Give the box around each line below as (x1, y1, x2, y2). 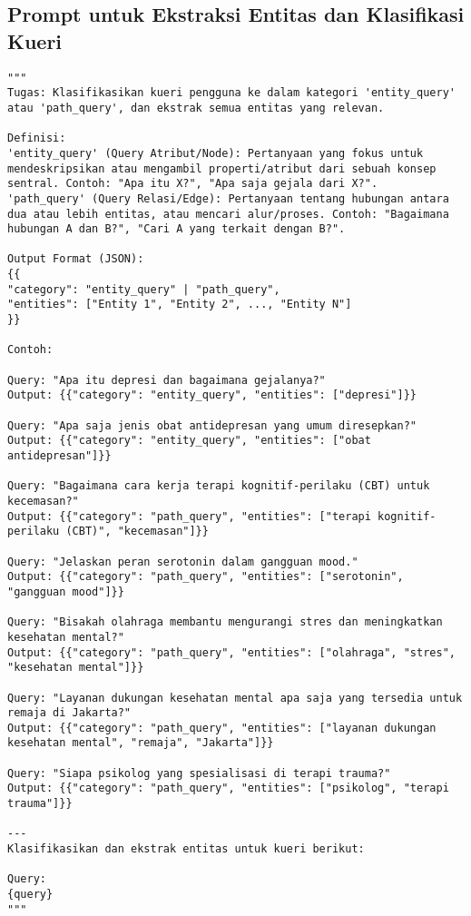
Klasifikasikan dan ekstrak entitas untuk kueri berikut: (7, 842, 365, 856)
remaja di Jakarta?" (7, 706, 132, 720)
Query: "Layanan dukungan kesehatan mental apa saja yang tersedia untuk (7, 691, 463, 704)
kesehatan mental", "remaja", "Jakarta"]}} (7, 736, 274, 750)
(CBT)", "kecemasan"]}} (65, 525, 209, 538)
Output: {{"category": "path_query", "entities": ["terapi (7, 509, 371, 523)
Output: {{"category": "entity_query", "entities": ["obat (7, 434, 371, 448)
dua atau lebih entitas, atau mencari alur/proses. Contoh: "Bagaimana (7, 207, 449, 221)
